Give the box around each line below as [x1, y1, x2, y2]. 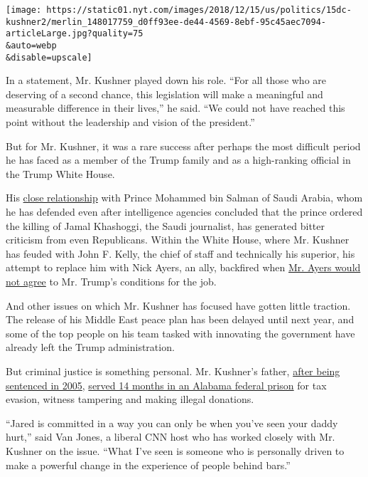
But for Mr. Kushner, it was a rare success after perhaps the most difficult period [6, 138, 361, 153]
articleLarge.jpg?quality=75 [6, 28, 144, 39]
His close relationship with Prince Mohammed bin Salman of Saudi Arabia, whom [6, 190, 363, 205]
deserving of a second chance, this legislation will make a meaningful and [6, 86, 323, 101]
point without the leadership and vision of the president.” [6, 115, 255, 130]
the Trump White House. [6, 166, 115, 181]
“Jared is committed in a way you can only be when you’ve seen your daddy [6, 415, 338, 430]
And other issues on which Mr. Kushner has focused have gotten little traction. [6, 298, 351, 313]
